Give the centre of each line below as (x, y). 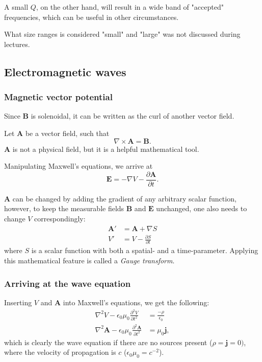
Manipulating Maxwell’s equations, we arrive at (78, 166)
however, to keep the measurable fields (64, 208)
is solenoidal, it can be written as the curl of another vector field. (133, 116)
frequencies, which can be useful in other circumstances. (91, 17)
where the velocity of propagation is (60, 352)
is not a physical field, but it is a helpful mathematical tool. (106, 149)
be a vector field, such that (67, 133)
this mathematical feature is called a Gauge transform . (89, 261)
